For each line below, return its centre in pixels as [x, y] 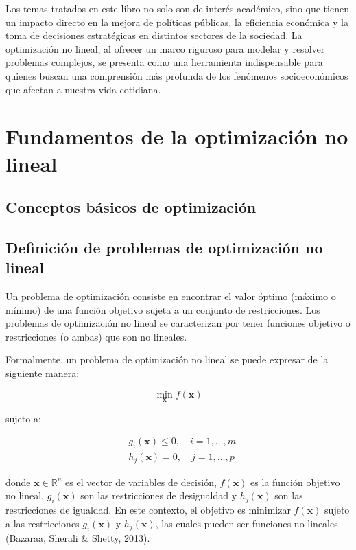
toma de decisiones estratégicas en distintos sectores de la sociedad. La [154, 35]
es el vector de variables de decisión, [141, 482]
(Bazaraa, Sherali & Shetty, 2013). [78, 537]
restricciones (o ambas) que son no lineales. [96, 336]
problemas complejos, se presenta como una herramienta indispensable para [164, 62]
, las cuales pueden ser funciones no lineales [247, 523]
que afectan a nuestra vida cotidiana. [83, 89]
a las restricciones [43, 523]
